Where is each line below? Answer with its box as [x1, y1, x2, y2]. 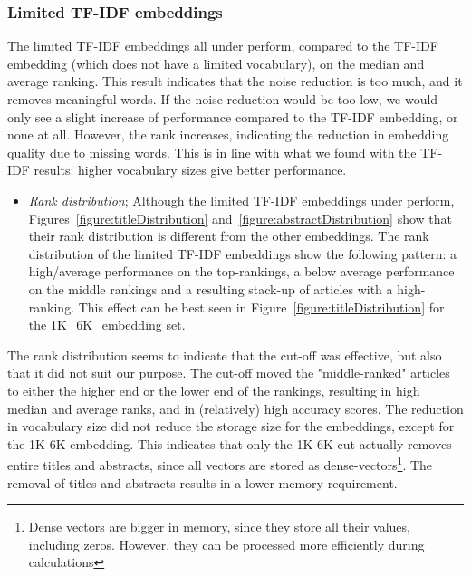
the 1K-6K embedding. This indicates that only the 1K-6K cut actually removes [7, 434, 452, 453]
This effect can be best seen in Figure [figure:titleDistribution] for [78, 297, 445, 316]
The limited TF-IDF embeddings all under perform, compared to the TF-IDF [7, 36, 438, 55]
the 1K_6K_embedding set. [28, 315, 186, 334]
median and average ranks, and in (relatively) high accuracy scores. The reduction [7, 398, 464, 418]
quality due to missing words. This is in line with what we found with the [7, 142, 417, 161]
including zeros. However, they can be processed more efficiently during [28, 534, 425, 553]
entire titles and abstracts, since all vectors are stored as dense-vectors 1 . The [7, 453, 433, 474]
